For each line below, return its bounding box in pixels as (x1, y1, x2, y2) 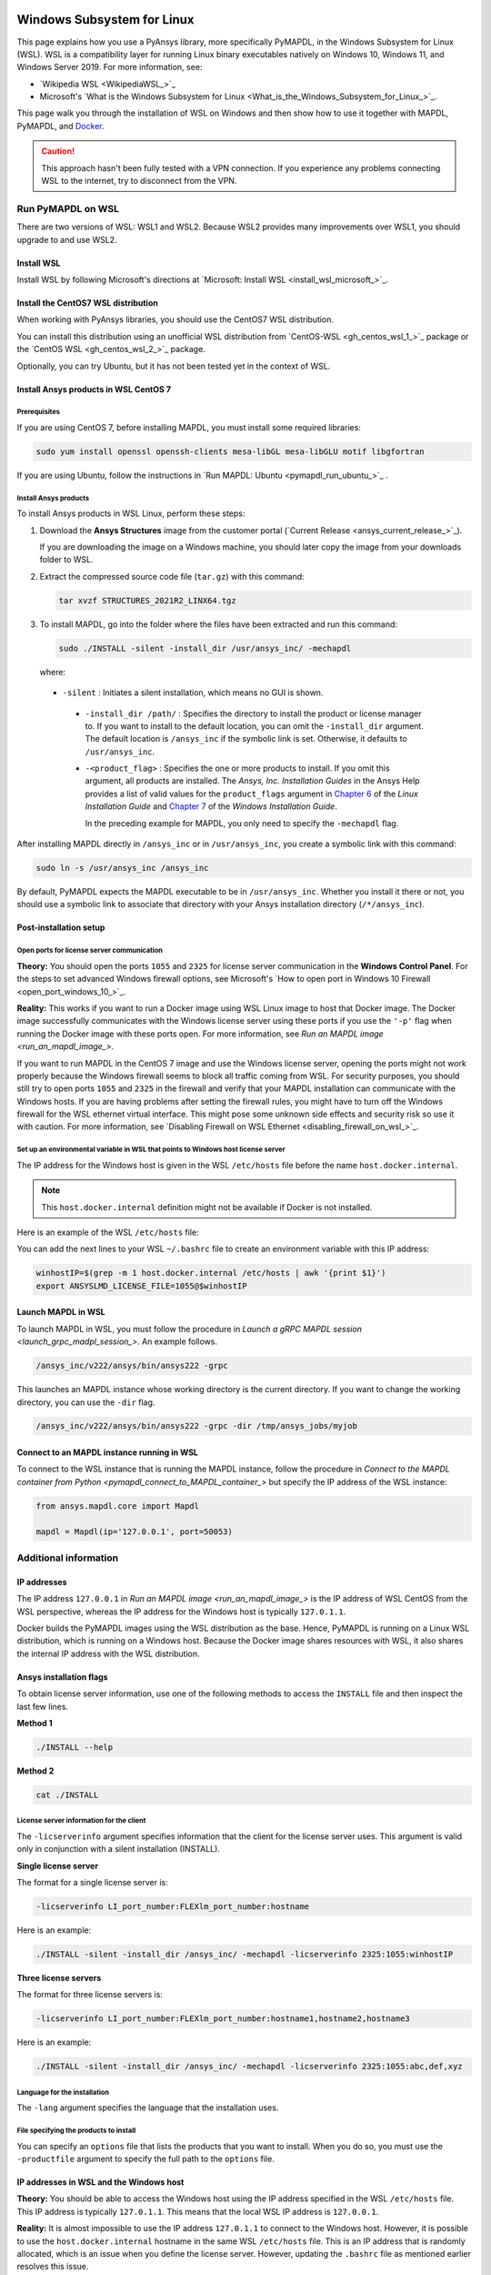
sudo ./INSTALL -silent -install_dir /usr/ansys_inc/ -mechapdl (58, 642, 352, 653)
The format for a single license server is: (16, 1877, 168, 1887)
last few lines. (16, 1701, 68, 1712)
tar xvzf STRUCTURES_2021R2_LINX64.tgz (58, 595, 236, 605)
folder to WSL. (39, 554, 95, 565)
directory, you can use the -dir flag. (16, 1397, 155, 1408)
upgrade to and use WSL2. (16, 234, 117, 245)
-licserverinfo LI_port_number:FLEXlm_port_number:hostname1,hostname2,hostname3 (35, 2014, 411, 2024)
